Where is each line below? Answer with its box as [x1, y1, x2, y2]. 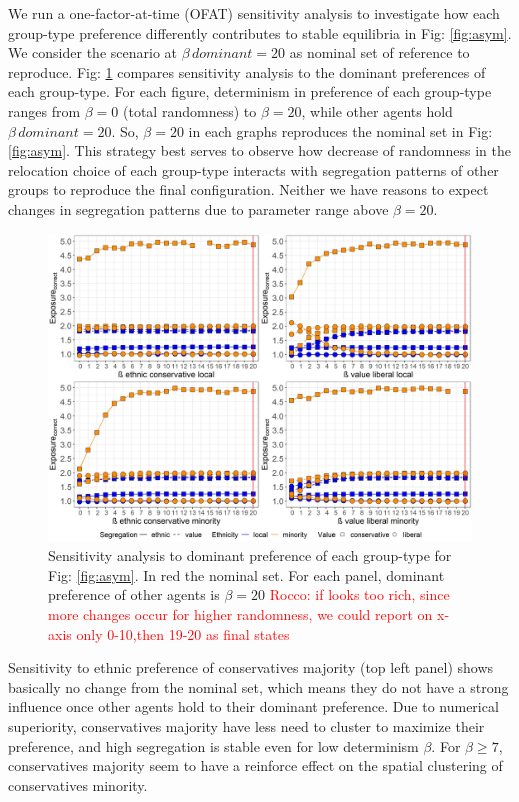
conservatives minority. [8, 774, 148, 795]
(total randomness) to [123, 100, 257, 121]
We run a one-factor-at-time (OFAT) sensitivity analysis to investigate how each [8, 3, 500, 23]
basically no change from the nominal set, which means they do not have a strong [8, 676, 509, 697]
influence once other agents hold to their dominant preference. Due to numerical [8, 696, 499, 717]
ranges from [8, 100, 81, 121]
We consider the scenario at [8, 42, 177, 63]
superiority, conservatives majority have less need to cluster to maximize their [8, 715, 485, 736]
